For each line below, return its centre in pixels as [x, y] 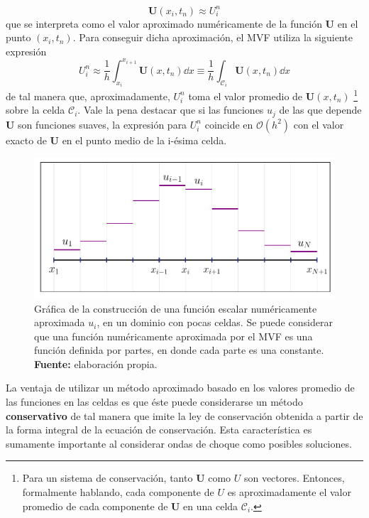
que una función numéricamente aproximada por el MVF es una [174, 336]
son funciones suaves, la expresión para [103, 124]
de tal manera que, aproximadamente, [88, 96]
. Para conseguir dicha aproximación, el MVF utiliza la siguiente [213, 37]
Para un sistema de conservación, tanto [108, 478]
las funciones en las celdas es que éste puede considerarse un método [154, 402]
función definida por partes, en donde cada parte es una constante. [179, 350]
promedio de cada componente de [95, 506]
